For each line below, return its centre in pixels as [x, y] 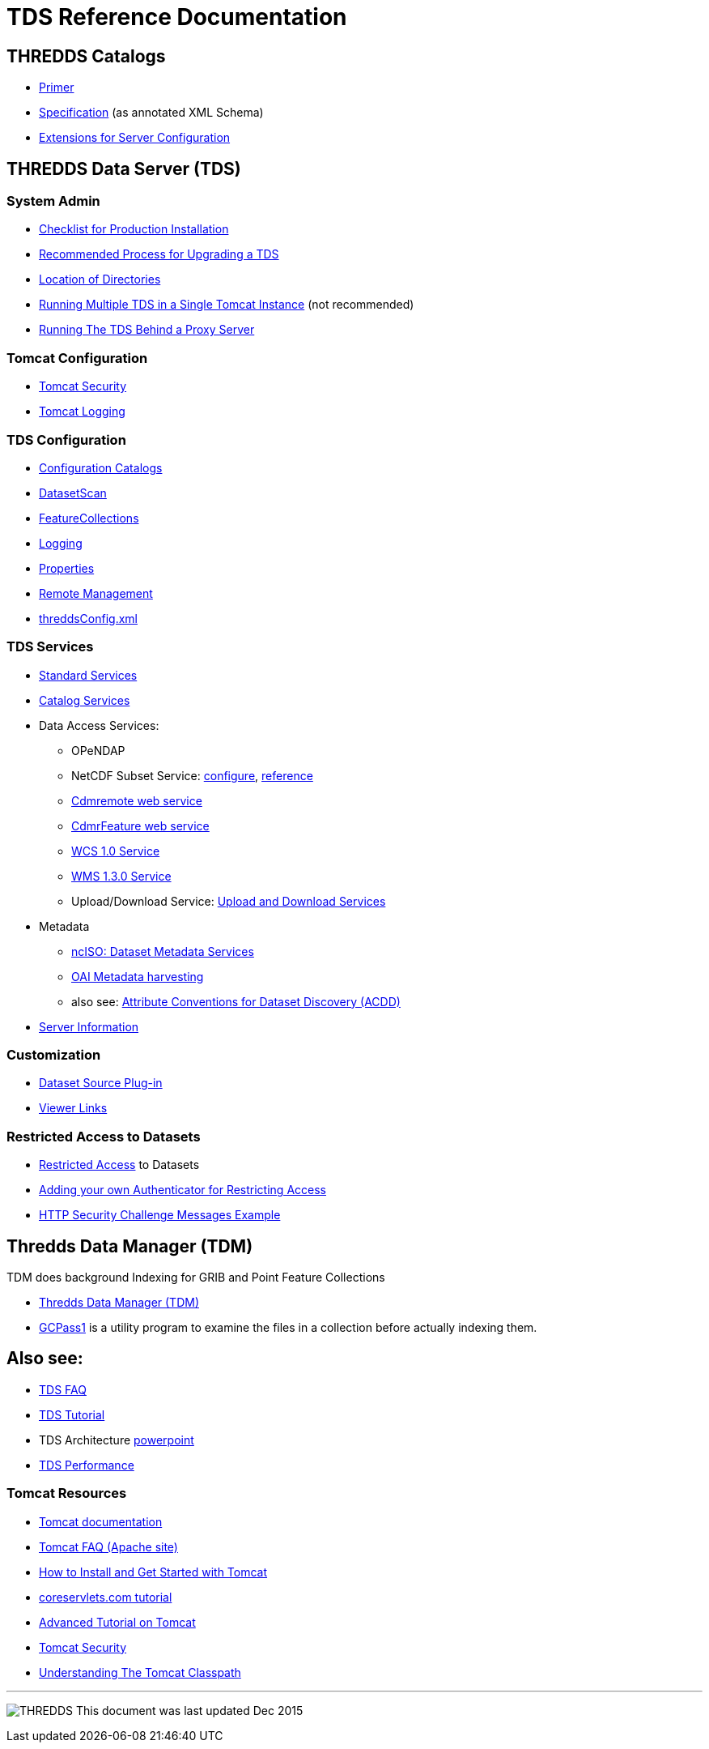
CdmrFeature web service [140, 825]
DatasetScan [73, 493]
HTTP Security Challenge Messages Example [160, 1215]
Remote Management [96, 593]
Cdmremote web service [137, 800]
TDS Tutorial [72, 1414]
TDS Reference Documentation [177, 17]
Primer [57, 87]
